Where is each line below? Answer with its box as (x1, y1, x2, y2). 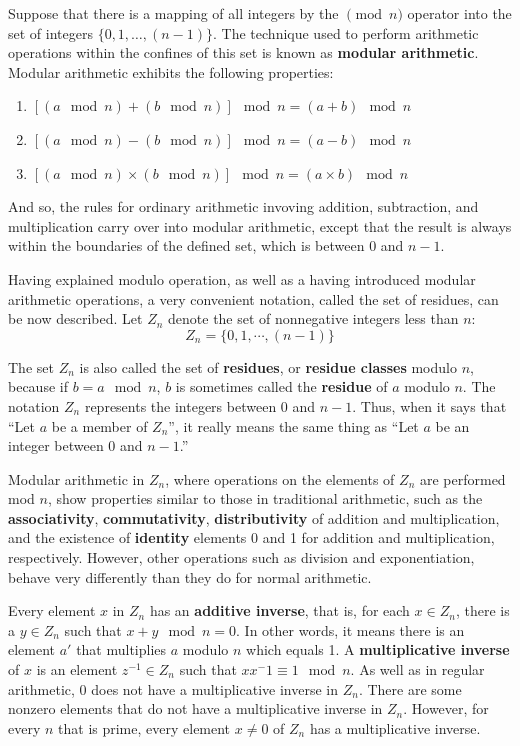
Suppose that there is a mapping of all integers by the (8, 3, 339, 23)
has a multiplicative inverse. (309, 717, 481, 738)
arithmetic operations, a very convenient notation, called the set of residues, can (8, 288, 499, 309)
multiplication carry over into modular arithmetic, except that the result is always (8, 215, 512, 236)
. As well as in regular (350, 659, 485, 680)
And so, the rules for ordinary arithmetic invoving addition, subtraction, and (8, 196, 479, 217)
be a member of (51, 415, 148, 436)
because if (8, 376, 68, 397)
